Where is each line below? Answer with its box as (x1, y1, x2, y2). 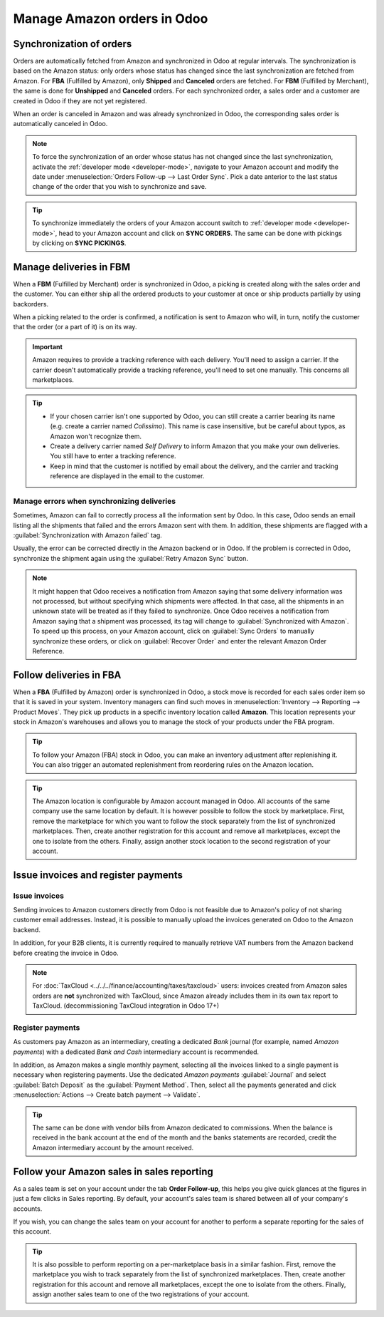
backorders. (13, 299, 49, 308)
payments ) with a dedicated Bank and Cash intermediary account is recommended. (13, 1048, 260, 1056)
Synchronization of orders (13, 38, 132, 50)
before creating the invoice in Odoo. (13, 949, 119, 957)
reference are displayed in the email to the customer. (50, 472, 205, 480)
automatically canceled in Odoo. (13, 120, 108, 128)
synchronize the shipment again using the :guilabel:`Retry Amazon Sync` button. (13, 554, 249, 562)
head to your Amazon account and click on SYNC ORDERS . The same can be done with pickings (58, 229, 343, 237)
